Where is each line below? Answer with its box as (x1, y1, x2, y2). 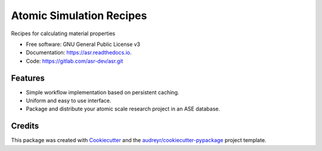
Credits (11, 121, 39, 131)
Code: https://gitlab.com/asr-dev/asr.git (26, 57, 123, 64)
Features (11, 73, 45, 83)
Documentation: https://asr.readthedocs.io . (26, 49, 132, 56)
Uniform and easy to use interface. (26, 97, 112, 104)
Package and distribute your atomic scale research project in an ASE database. (26, 105, 221, 113)
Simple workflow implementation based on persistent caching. (26, 88, 179, 95)
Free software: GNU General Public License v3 (26, 41, 141, 48)
